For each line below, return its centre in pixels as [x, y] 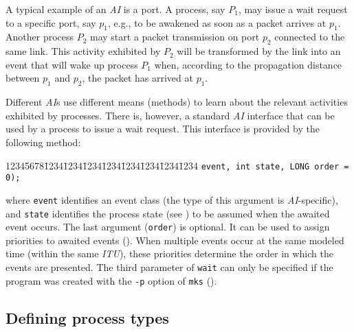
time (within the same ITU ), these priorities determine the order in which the [169, 253]
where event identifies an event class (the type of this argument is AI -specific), [172, 199]
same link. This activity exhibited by [83, 51]
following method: [43, 142]
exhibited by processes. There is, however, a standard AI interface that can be [170, 115]
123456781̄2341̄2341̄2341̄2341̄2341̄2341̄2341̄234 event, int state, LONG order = [177, 165]
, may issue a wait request [293, 9]
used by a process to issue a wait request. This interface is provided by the [163, 129]
